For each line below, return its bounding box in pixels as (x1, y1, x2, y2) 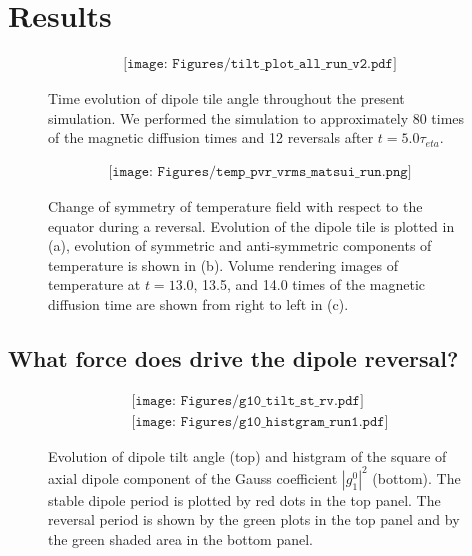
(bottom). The (372, 467, 461, 488)
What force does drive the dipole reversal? (8, 342, 459, 373)
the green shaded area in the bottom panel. (48, 529, 313, 550)
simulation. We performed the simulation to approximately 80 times (48, 107, 465, 128)
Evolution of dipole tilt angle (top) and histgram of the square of (48, 445, 447, 466)
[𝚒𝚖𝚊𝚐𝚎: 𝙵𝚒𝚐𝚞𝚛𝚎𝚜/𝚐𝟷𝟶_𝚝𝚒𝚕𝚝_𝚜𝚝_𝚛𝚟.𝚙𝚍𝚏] (131, 393, 364, 408)
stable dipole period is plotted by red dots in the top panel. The (48, 489, 441, 510)
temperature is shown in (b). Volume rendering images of (48, 254, 398, 275)
